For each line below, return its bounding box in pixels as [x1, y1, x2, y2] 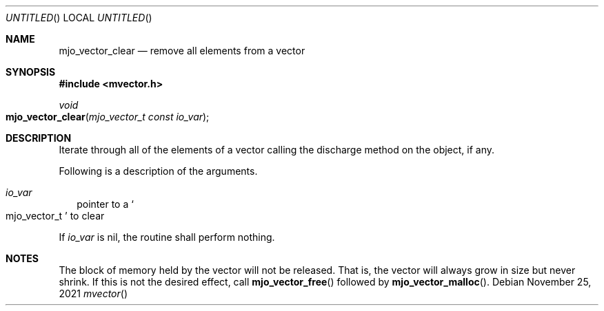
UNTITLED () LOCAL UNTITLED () [6, 12, 152, 23]
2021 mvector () [59, 288, 128, 299]
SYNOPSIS [6, 66, 56, 78]
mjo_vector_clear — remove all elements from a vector [59, 45, 305, 56]
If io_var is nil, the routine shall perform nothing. [59, 231, 275, 243]
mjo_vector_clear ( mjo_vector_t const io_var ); [6, 111, 210, 122]
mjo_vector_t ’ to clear [6, 210, 105, 222]
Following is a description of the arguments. [59, 165, 258, 177]
